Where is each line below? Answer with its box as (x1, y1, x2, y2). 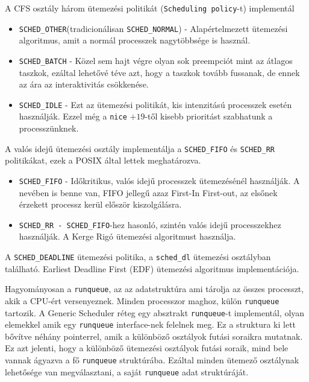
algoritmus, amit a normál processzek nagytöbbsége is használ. (19, 34, 251, 46)
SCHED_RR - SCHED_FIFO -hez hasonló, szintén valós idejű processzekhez (19, 218, 281, 231)
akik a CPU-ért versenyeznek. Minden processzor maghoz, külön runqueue (5, 294, 279, 307)
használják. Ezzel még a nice (19, 110, 127, 123)
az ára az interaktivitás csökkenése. (19, 78, 149, 91)
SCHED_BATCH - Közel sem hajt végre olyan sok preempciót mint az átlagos (19, 54, 293, 66)
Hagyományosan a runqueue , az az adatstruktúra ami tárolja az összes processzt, (5, 282, 304, 295)
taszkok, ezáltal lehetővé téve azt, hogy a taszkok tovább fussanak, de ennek (19, 66, 300, 78)
